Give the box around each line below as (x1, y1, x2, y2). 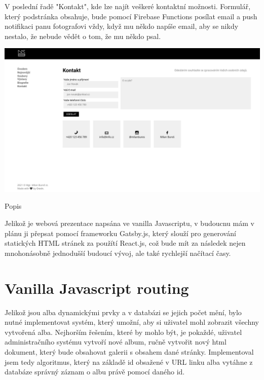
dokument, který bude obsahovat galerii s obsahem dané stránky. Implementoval (5, 346, 254, 357)
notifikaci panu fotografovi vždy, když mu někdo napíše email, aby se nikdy (5, 21, 239, 31)
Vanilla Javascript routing (5, 277, 189, 298)
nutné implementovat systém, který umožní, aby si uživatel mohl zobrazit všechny (5, 317, 259, 327)
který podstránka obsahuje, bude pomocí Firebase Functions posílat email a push (5, 11, 257, 21)
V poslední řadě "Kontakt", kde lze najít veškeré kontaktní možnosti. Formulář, (5, 1, 251, 11)
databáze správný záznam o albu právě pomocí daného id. (5, 366, 185, 377)
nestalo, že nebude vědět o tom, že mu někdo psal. (5, 30, 161, 41)
